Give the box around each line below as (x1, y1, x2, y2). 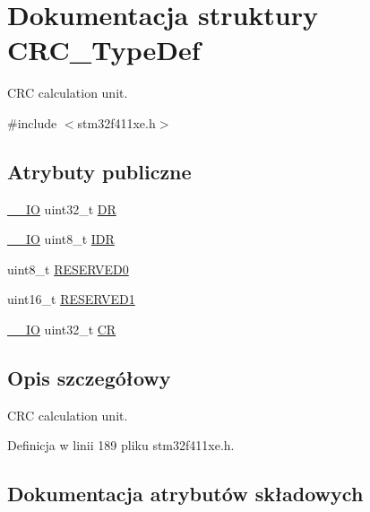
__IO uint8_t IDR (7, 230, 115, 248)
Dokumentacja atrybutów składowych (7, 480, 364, 508)
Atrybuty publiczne (7, 157, 192, 185)
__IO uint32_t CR (7, 320, 116, 339)
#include (7, 113, 57, 132)
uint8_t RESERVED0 (7, 259, 129, 278)
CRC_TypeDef (7, 31, 201, 68)
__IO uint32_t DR (7, 199, 116, 218)
